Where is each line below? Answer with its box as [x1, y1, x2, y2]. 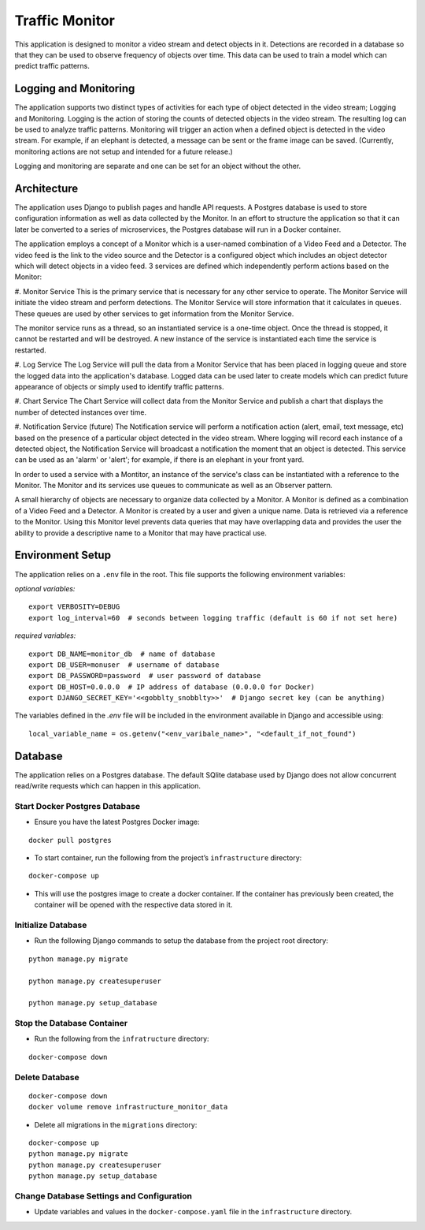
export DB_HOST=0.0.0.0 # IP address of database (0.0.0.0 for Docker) [28, 682, 315, 691]
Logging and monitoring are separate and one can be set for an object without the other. [14, 162, 301, 171]
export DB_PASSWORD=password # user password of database [28, 671, 261, 680]
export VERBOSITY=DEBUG [28, 602, 120, 611]
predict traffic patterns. [14, 61, 91, 71]
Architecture [14, 182, 79, 195]
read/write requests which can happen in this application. [14, 781, 201, 791]
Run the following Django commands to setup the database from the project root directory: [34, 936, 328, 945]
